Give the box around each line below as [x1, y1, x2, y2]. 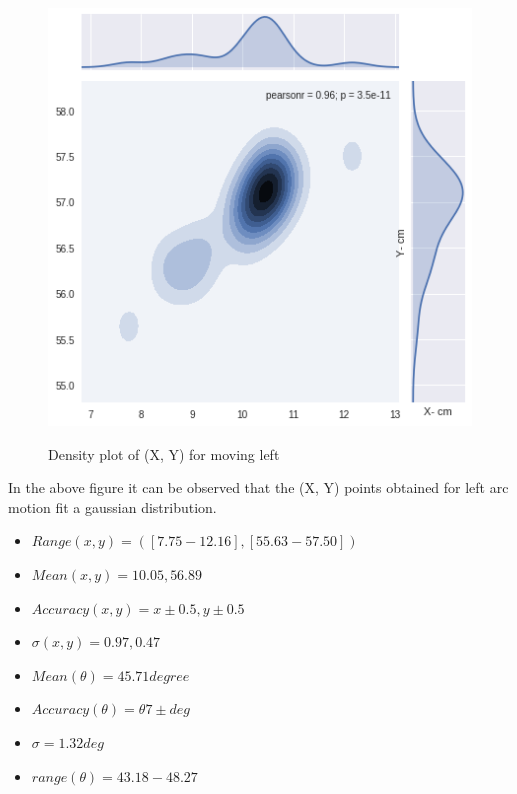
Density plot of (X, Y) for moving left [48, 443, 280, 464]
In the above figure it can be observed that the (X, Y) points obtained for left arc [8, 477, 509, 498]
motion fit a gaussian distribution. [8, 496, 217, 517]
